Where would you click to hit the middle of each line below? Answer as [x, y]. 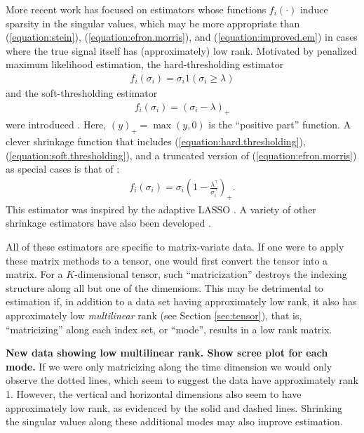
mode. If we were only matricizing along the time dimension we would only [169, 366]
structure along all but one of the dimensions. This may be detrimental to [164, 287]
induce [314, 9]
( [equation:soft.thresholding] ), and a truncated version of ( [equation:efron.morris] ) [181, 155]
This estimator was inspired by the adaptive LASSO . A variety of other [161, 209]
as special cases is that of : [63, 169]
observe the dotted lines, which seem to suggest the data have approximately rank [182, 380]
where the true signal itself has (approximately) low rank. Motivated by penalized [181, 50]
